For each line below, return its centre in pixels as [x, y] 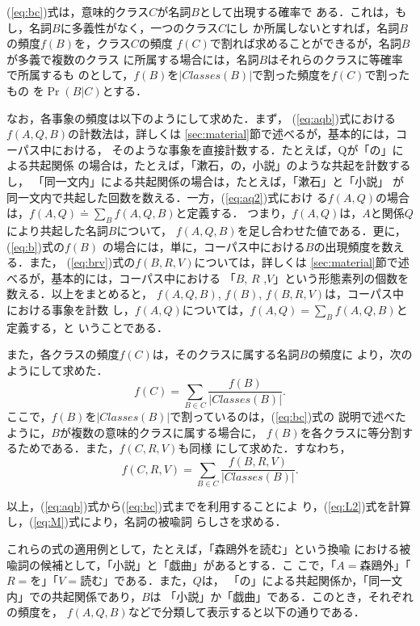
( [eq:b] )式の [36, 246]
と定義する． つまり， [234, 213]
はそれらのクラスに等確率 [335, 59]
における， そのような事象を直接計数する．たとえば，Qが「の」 [222, 149]
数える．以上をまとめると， [80, 294]
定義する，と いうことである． [88, 327]
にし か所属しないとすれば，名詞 [313, 27]
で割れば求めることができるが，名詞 [305, 43]
